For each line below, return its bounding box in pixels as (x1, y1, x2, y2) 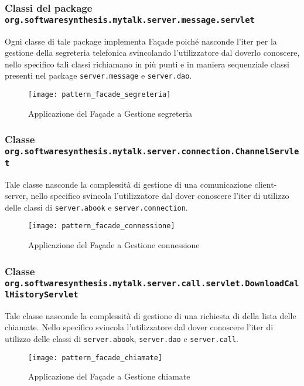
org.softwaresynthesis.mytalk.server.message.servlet (5, 15, 255, 25)
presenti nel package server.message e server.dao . (5, 69, 192, 82)
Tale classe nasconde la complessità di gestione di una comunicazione (5, 178, 252, 190)
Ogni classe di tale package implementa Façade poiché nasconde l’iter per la (5, 35, 277, 47)
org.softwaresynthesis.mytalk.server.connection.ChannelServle (5, 147, 299, 157)
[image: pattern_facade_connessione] (28, 222, 175, 231)
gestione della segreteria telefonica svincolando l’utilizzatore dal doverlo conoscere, (5, 46, 300, 59)
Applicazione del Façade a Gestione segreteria (28, 107, 193, 119)
